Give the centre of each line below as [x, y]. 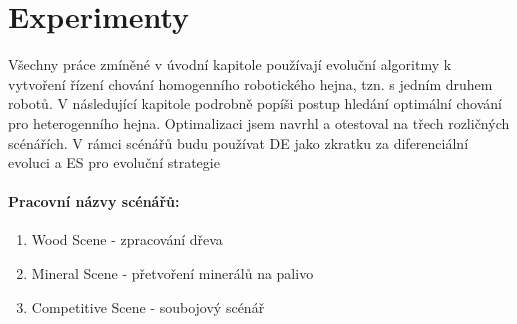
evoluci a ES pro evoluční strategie [114, 162]
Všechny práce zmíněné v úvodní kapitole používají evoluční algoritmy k [230, 64]
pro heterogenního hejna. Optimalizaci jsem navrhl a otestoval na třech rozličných [259, 122]
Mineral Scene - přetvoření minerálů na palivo [172, 273]
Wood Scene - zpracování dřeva [127, 239]
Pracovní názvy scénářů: [94, 201]
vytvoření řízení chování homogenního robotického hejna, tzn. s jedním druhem [250, 83]
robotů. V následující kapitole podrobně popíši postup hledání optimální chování [255, 103]
